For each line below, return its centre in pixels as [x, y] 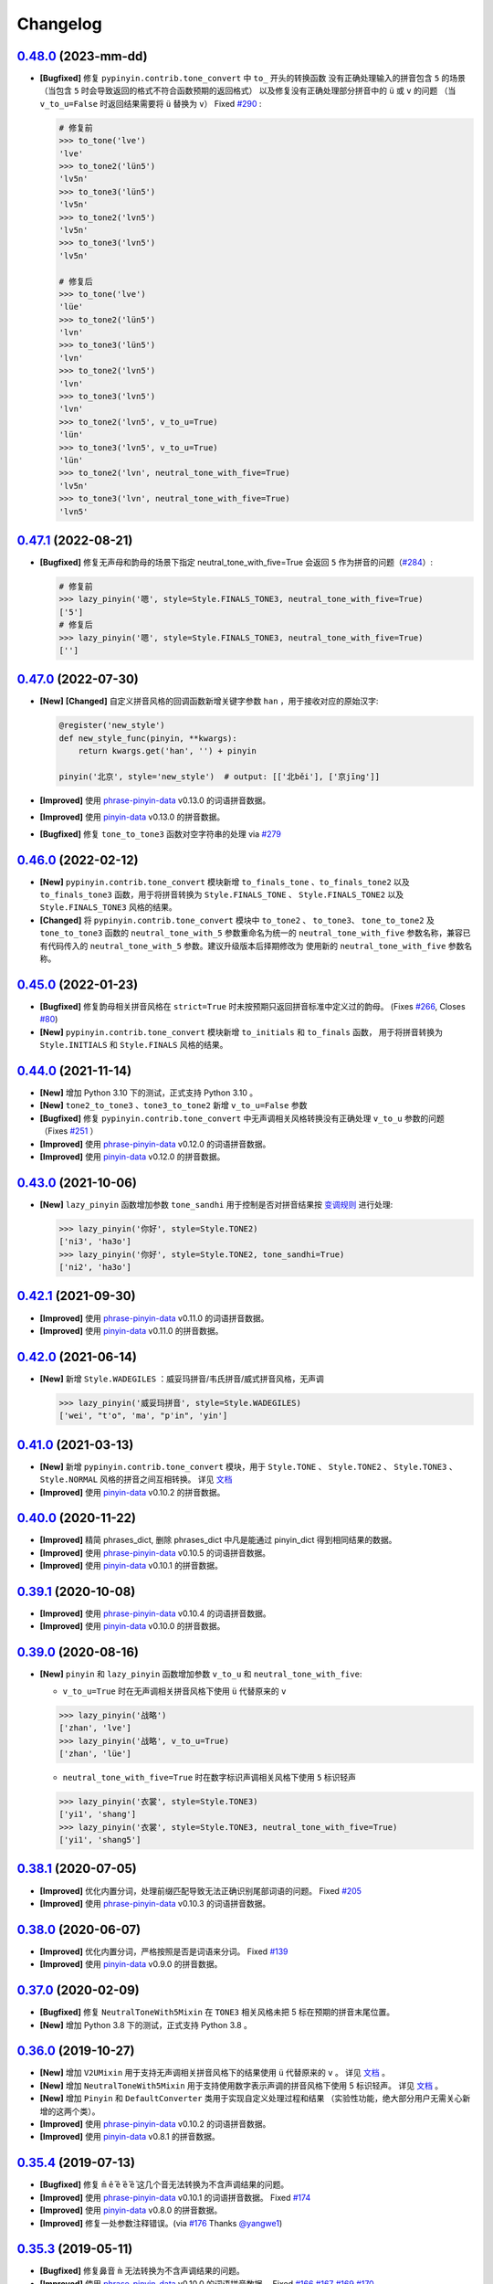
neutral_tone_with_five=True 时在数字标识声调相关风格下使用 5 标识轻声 [209, 1777]
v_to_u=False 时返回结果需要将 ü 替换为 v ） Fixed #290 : [151, 103]
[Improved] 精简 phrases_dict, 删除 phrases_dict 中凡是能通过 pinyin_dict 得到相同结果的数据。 [218, 1540]
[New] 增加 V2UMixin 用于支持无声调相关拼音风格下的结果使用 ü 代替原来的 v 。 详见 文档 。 [215, 2073]
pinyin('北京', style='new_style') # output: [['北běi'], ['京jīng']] [220, 777]
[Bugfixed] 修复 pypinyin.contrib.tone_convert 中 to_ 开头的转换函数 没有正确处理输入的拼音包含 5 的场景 [252, 79]
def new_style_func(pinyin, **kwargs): [148, 738]
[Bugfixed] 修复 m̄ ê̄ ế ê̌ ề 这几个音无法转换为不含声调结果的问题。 [164, 2184]
